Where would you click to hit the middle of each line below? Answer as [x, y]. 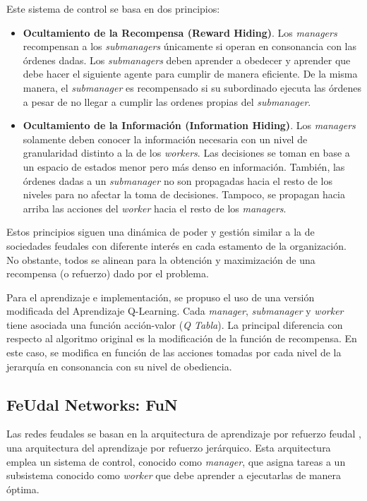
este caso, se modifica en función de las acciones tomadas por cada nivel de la [174, 352]
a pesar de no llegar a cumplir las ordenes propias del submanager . [167, 101]
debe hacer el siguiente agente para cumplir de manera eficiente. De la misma [190, 74]
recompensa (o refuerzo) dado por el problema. [108, 273]
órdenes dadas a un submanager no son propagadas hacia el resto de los [178, 180]
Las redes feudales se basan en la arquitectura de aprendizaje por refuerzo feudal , [184, 434]
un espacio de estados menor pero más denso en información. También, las [184, 166]
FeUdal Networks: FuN [92, 404]
